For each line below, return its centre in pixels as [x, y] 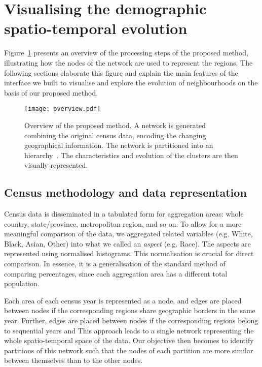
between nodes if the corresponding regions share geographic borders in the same [130, 310]
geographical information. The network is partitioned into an [119, 145]
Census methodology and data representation [125, 192]
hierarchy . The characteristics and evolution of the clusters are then [131, 155]
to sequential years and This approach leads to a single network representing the [129, 330]
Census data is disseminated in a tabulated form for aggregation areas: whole [124, 214]
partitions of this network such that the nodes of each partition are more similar [129, 350]
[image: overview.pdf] [63, 109]
